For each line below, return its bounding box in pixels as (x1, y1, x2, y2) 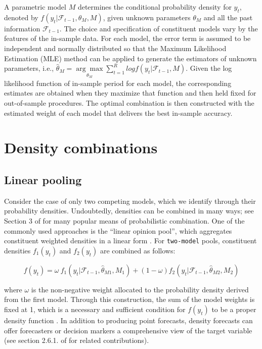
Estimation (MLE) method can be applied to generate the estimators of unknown (4, 53, 257, 63)
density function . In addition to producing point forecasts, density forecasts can (4, 315, 253, 325)
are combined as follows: (100, 245, 176, 255)
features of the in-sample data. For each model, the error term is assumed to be (4, 33, 251, 43)
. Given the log (186, 63, 232, 73)
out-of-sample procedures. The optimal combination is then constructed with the (4, 97, 254, 108)
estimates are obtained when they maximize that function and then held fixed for (4, 88, 256, 98)
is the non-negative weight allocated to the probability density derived (31, 284, 249, 294)
